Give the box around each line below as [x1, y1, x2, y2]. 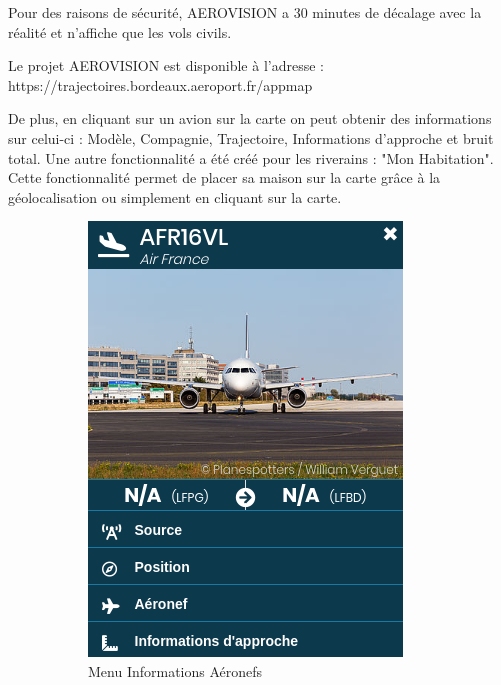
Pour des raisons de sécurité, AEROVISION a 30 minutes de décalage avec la [8, 2, 482, 22]
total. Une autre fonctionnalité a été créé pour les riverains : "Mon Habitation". [8, 147, 494, 168]
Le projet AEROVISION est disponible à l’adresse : [8, 55, 324, 76]
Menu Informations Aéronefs [88, 660, 263, 681]
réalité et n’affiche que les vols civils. [8, 21, 232, 42]
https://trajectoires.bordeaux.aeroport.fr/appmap [8, 74, 313, 95]
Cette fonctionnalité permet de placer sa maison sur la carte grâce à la [8, 167, 441, 188]
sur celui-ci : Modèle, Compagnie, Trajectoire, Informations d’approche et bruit [8, 127, 494, 148]
